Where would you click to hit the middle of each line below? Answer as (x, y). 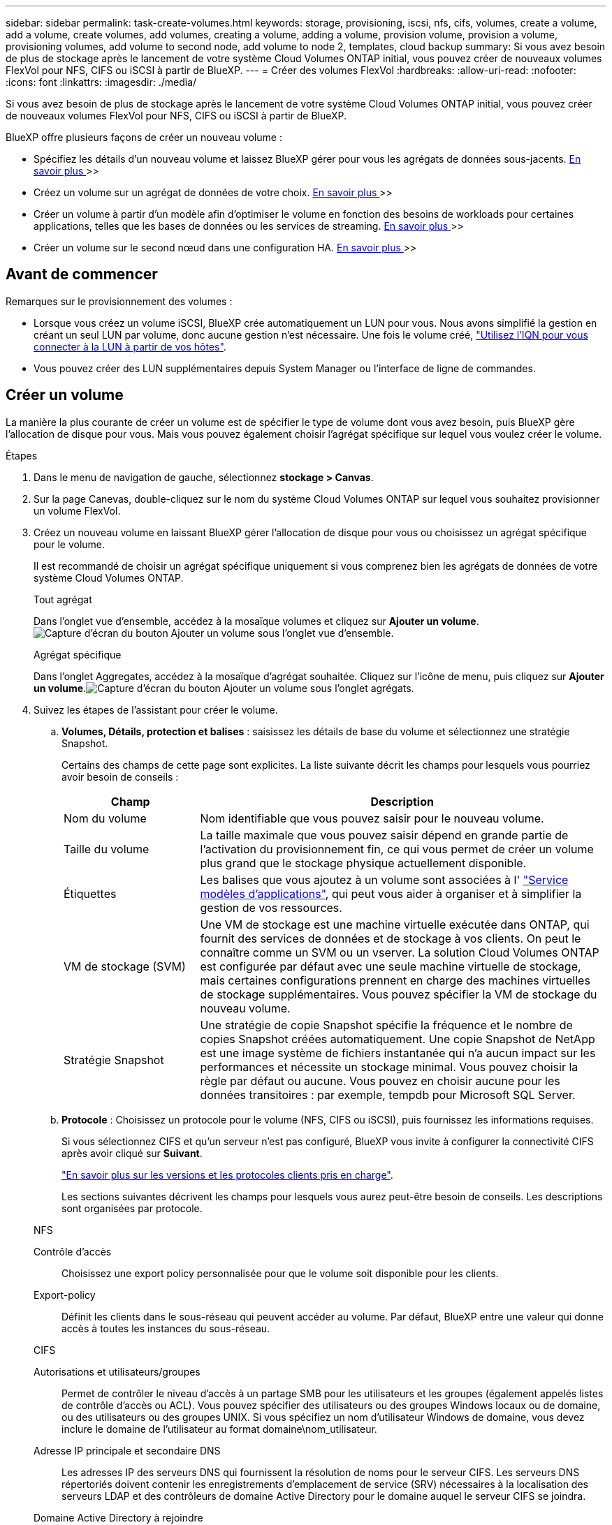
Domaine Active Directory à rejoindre (118, 1517)
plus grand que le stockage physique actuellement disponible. (363, 863)
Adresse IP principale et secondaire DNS (127, 1450)
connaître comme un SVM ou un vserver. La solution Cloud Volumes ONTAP (400, 952)
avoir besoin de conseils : (120, 776)
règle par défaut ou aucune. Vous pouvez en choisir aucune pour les (380, 1081)
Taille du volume (107, 849)
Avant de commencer (82, 274)
